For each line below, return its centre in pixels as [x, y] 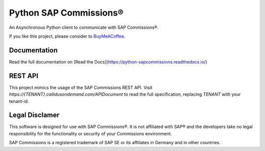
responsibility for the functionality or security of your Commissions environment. [91, 133]
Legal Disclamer [34, 115]
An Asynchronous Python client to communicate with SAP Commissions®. [84, 27]
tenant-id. [19, 101]
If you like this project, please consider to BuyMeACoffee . [67, 36]
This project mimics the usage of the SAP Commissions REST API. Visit [81, 87]
